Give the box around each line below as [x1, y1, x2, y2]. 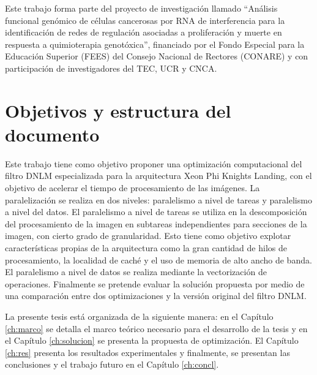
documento [5, 121, 100, 146]
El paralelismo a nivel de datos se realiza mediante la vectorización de [5, 265, 267, 278]
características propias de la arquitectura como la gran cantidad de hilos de [5, 241, 287, 254]
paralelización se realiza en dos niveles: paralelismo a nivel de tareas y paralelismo [5, 193, 312, 206]
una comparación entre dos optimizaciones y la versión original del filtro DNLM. [5, 289, 307, 302]
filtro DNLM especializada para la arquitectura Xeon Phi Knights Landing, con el [5, 169, 312, 182]
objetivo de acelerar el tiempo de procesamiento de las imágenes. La [5, 181, 260, 194]
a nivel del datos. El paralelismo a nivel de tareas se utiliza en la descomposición [5, 205, 307, 218]
